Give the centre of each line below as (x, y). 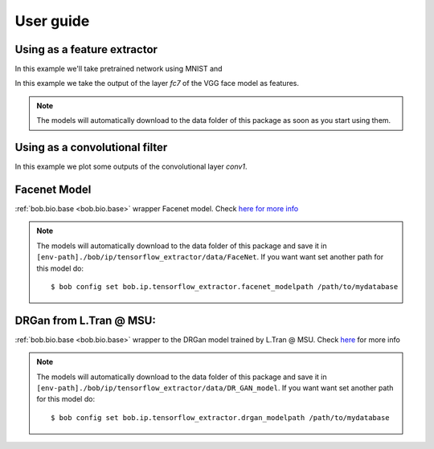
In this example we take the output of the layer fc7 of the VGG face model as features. (157, 84)
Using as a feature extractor (86, 49)
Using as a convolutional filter (91, 147)
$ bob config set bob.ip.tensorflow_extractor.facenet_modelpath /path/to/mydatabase (225, 286)
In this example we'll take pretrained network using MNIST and (119, 69)
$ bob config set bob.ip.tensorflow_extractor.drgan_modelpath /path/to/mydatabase (220, 417)
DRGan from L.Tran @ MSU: (85, 320)
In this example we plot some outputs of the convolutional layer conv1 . (131, 167)
